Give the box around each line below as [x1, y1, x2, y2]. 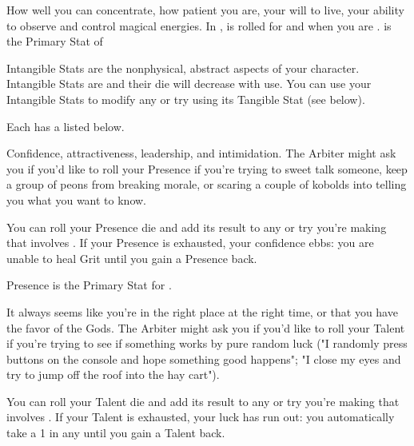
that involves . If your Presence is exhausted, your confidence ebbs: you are [6, 234, 374, 251]
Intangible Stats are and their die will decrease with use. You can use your [6, 75, 372, 92]
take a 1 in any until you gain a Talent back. [6, 424, 225, 441]
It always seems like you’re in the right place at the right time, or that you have [6, 303, 398, 320]
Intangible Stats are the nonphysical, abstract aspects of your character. [6, 59, 360, 76]
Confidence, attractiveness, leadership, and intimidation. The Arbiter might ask [6, 145, 396, 161]
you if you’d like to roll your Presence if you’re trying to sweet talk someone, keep [6, 160, 408, 177]
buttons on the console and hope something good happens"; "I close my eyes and [6, 350, 401, 367]
